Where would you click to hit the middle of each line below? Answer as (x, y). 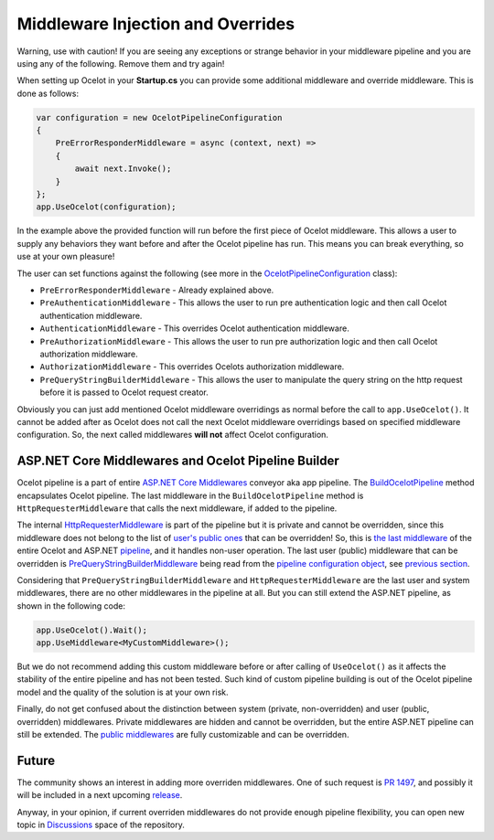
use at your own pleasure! (66, 257)
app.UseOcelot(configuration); (107, 207)
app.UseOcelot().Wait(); (92, 630)
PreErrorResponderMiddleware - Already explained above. (157, 290)
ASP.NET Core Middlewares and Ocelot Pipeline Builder (178, 461)
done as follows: (48, 93)
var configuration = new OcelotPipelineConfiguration (159, 117)
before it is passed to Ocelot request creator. (124, 392)
